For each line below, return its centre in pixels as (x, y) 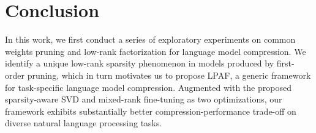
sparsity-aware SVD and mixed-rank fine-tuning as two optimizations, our (144, 99)
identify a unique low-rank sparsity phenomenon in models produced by (140, 63)
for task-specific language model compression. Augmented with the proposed (148, 87)
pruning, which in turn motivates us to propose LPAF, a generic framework (169, 75)
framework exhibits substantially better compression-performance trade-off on (151, 111)
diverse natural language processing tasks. (84, 123)
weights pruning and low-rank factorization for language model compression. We (156, 51)
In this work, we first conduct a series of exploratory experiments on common (150, 39)
